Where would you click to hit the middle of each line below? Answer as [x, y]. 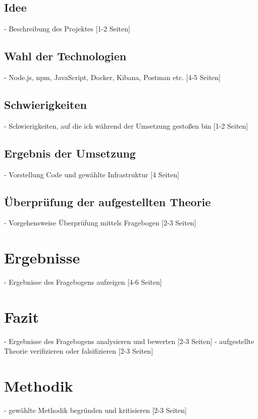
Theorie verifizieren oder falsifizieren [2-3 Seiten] [79, 351]
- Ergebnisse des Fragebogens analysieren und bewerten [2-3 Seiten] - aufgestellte [129, 341]
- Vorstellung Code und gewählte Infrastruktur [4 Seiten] [92, 174]
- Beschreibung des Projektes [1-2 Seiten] [67, 29]
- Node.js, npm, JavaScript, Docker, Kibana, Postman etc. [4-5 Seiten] [112, 77]
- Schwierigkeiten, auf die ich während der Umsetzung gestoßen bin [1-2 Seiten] [126, 125]
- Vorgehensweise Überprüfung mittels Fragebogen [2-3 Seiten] [100, 223]
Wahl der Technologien [65, 56]
